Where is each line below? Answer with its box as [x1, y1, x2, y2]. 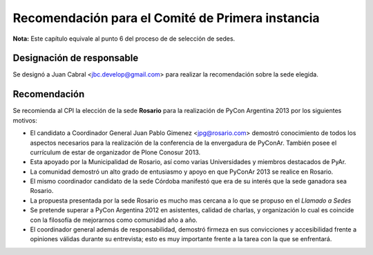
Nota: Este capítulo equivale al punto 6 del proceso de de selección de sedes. [12, 34, 236, 43]
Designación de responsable [12, 52, 139, 64]
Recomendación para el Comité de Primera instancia [12, 10, 320, 25]
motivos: [12, 116, 38, 124]
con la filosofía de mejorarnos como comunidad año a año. [30, 216, 198, 224]
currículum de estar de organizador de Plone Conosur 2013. [30, 148, 200, 156]
